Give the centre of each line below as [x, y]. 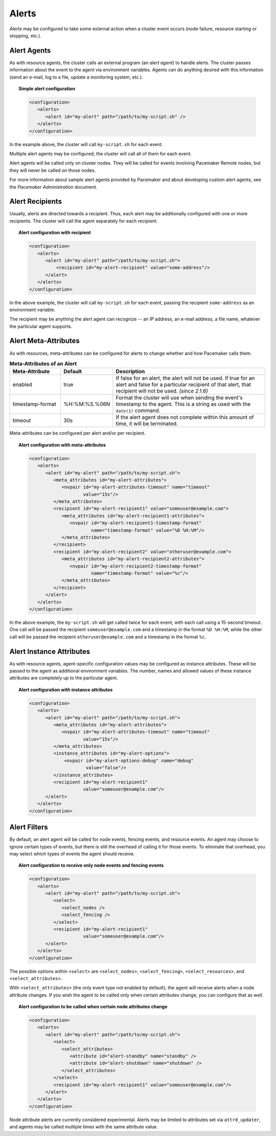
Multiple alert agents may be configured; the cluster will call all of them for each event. [100, 153]
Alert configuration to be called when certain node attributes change [93, 1007]
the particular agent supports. [41, 326]
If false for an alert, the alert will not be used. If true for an [185, 378]
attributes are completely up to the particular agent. [64, 678]
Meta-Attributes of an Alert [43, 364]
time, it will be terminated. [147, 424]
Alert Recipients [36, 202]
